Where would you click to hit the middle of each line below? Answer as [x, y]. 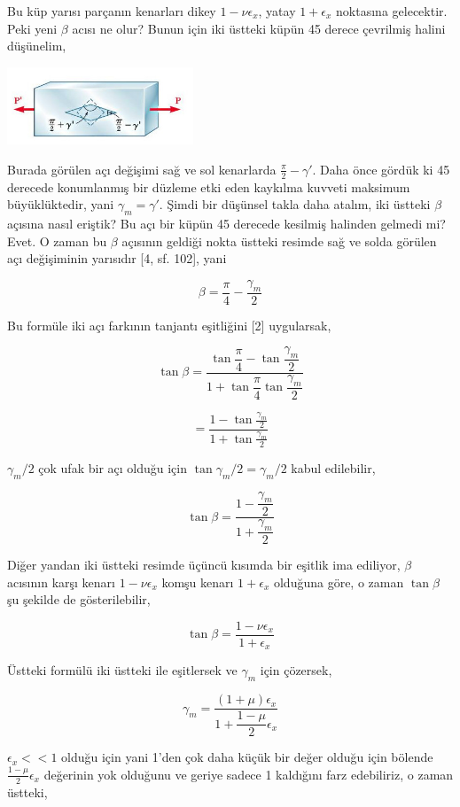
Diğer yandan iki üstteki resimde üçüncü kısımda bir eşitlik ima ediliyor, [204, 565]
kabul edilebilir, [333, 467]
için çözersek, [296, 670]
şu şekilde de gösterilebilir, [79, 599]
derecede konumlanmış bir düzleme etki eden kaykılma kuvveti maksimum [209, 186]
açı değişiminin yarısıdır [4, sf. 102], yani [117, 258]
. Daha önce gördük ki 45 [381, 169]
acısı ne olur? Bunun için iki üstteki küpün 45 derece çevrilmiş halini [259, 28]
